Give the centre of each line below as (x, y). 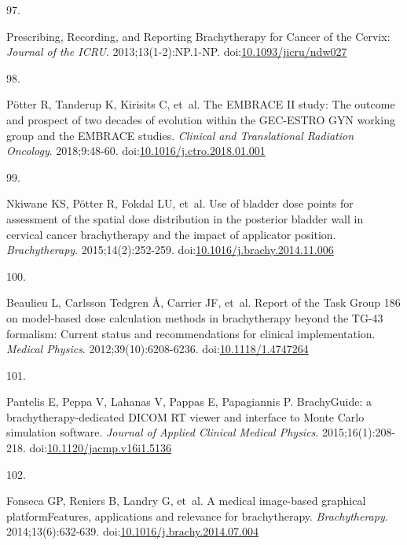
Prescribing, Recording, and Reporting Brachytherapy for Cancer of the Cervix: (198, 36)
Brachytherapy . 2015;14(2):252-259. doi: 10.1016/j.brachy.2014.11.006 (170, 250)
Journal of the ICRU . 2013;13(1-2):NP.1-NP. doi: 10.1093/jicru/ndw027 (177, 52)
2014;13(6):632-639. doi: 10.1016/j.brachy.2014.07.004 (132, 531)
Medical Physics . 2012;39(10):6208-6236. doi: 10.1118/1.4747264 (158, 349)
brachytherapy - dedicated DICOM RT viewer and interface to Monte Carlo (185, 416)
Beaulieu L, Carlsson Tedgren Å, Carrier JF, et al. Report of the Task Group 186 (203, 302)
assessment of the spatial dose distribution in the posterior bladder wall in (185, 218)
